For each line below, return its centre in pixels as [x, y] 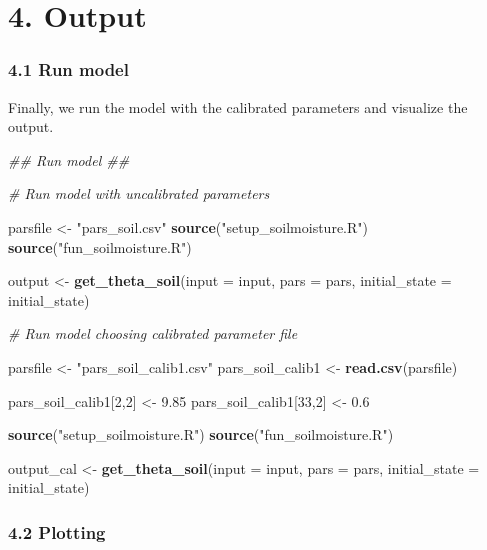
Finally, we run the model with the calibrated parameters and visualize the [238, 106]
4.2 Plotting [57, 531]
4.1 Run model [68, 69]
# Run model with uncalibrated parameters [139, 193]
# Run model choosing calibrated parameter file [153, 333]
